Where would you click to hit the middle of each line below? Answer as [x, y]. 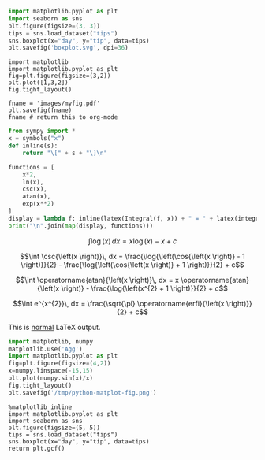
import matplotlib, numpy [50, 341]
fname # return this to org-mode [63, 117]
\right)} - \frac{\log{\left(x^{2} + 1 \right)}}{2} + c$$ [145, 288]
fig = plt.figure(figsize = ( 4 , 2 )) [60, 364]
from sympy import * [42, 131]
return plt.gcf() [37, 448]
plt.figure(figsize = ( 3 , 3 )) [54, 26]
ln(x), [33, 182]
